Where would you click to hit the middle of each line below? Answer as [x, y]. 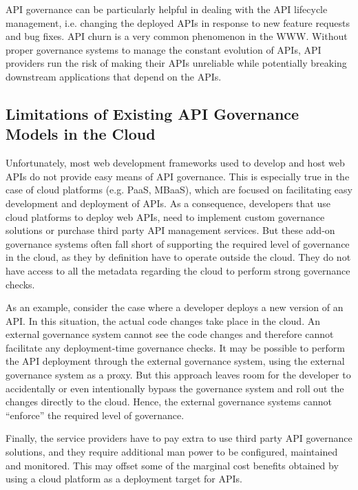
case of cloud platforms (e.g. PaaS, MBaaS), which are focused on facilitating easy [179, 190]
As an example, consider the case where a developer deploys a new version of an [175, 307]
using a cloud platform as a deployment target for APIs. [124, 479]
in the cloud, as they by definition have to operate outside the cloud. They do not [178, 257]
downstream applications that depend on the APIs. [114, 76]
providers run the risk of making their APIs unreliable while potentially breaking [176, 63]
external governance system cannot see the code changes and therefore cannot [170, 334]
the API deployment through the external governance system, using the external [175, 361]
